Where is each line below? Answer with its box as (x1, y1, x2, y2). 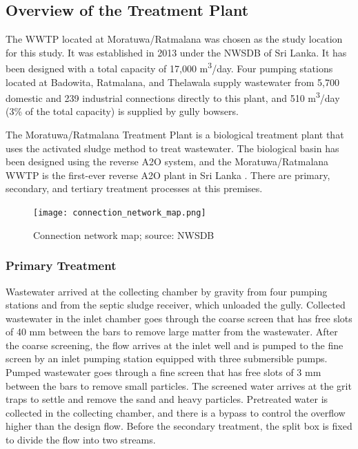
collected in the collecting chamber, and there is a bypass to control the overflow (6, 405, 346, 419)
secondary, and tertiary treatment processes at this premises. (6, 181, 263, 196)
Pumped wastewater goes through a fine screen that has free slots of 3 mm (6, 365, 321, 379)
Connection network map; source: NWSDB (33, 227, 215, 242)
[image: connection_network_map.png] (33, 208, 206, 218)
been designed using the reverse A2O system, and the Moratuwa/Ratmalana (6, 154, 329, 169)
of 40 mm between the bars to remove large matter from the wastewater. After (6, 324, 338, 339)
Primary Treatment (6, 257, 117, 274)
